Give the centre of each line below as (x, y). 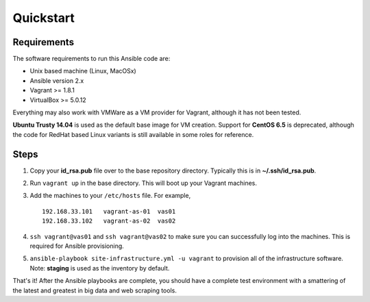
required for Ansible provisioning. (77, 246)
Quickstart (44, 18)
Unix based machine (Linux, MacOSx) (83, 71)
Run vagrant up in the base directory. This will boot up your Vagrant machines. (143, 183)
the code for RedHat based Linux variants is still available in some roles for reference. (133, 134)
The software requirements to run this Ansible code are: (91, 59)
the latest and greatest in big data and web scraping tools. (95, 290)
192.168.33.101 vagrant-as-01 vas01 (109, 211)
